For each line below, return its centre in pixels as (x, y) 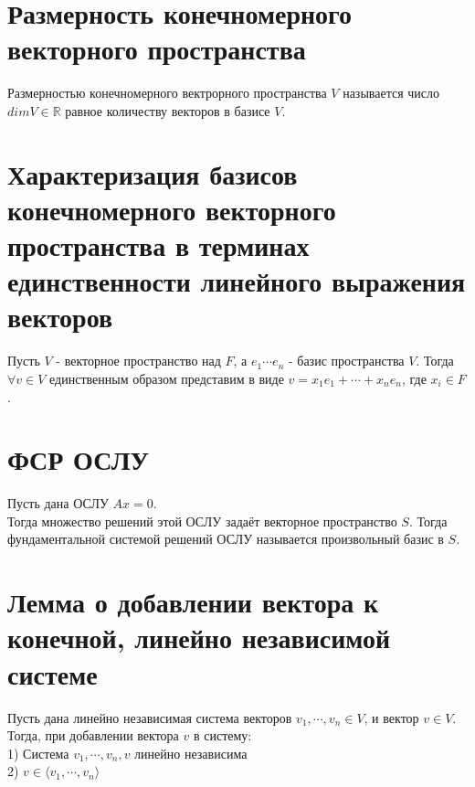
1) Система (38, 753)
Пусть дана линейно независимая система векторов (150, 717)
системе (53, 673)
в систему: (222, 735)
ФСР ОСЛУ (79, 459)
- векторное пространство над (138, 361)
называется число (391, 93)
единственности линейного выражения (237, 281)
